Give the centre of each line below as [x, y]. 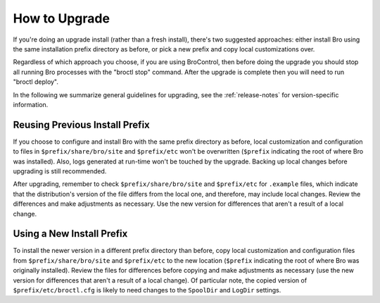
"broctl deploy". [36, 82]
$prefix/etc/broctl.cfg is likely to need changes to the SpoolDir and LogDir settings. [147, 290]
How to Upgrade [62, 18]
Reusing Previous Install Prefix [82, 124]
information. [31, 104]
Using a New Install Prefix [70, 234]
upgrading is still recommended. [60, 171]
